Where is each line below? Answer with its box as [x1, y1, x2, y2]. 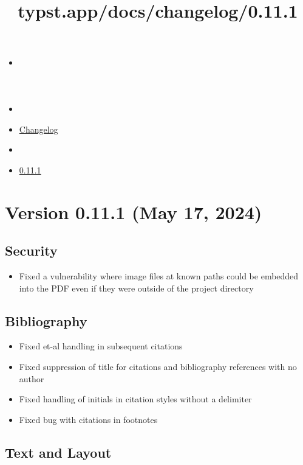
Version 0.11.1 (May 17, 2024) [5, 199, 262, 224]
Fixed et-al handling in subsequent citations [19, 340, 183, 352]
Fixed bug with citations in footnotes [19, 413, 158, 425]
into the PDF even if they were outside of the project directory [19, 281, 254, 294]
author [19, 372, 44, 385]
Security [5, 241, 58, 260]
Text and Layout [5, 442, 112, 461]
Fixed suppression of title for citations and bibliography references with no [19, 360, 297, 372]
